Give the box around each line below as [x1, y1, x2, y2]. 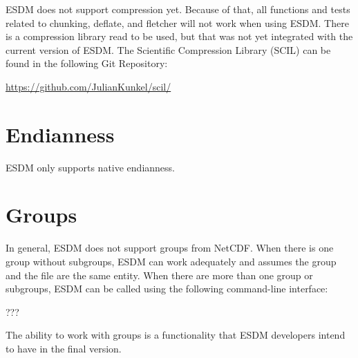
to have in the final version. [6, 341, 122, 355]
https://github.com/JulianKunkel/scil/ [6, 79, 171, 93]
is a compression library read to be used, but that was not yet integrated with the [6, 29, 353, 44]
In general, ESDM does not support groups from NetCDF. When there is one [6, 241, 334, 255]
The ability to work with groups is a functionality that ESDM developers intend [6, 328, 346, 342]
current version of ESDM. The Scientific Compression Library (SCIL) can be [6, 42, 331, 57]
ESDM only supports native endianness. [6, 160, 175, 174]
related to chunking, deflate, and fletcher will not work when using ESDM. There [6, 15, 349, 30]
